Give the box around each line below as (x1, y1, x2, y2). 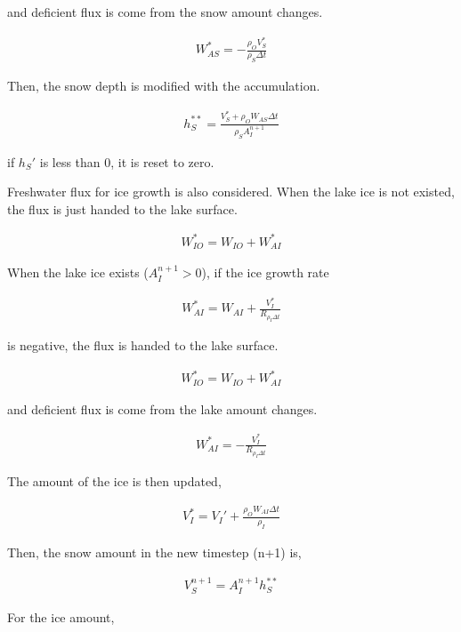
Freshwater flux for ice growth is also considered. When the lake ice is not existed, (7, 182, 455, 201)
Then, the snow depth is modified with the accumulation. (7, 76, 320, 95)
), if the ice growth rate (201, 263, 329, 282)
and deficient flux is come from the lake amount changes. (7, 399, 318, 418)
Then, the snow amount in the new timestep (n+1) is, (7, 543, 302, 562)
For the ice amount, (7, 607, 115, 626)
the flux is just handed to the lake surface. (7, 199, 238, 218)
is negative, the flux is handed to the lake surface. (7, 336, 279, 355)
